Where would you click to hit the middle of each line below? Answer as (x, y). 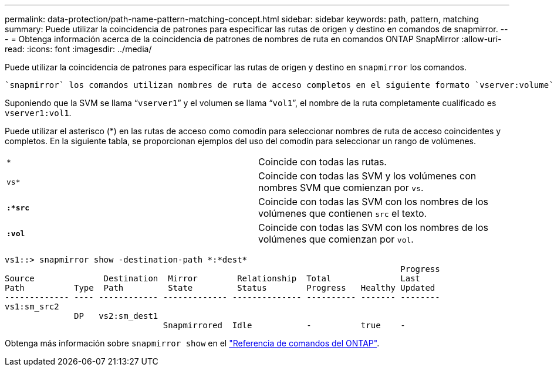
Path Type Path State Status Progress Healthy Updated (220, 288)
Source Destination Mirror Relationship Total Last (213, 278)
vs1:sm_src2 (32, 307)
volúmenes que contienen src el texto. (343, 213)
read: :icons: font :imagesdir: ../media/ (78, 49)
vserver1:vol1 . (38, 113)
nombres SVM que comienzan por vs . (341, 188)
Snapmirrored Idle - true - (284, 325)
